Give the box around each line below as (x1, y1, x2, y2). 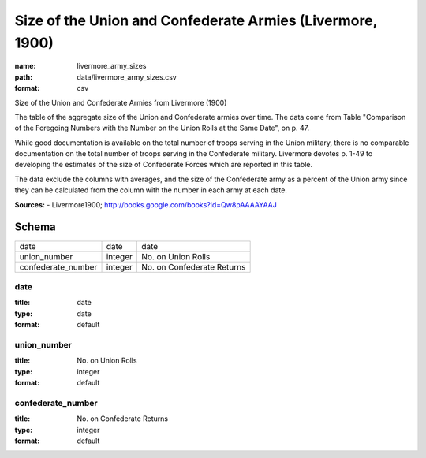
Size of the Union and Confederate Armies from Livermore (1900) (14, 98, 227, 107)
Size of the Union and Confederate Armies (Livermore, (14, 12, 378, 29)
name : (14, 61, 36, 71)
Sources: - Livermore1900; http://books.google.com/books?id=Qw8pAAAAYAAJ (14, 199, 278, 209)
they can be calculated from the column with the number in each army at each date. (14, 185, 288, 195)
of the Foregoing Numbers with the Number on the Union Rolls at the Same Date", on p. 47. (14, 123, 310, 133)
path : (14, 72, 33, 82)
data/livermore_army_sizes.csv (77, 72, 177, 82)
